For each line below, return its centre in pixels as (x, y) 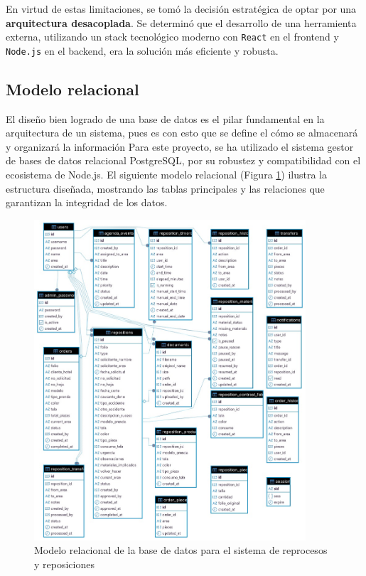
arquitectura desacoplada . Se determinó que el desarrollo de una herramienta (181, 22)
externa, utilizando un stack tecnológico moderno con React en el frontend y (172, 37)
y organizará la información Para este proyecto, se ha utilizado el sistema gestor (180, 146)
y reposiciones (64, 564)
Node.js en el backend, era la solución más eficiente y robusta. (142, 50)
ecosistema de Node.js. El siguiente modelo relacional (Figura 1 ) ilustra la (166, 175)
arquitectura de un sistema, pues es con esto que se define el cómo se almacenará (182, 133)
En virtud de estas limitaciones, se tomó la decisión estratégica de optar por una (181, 9)
